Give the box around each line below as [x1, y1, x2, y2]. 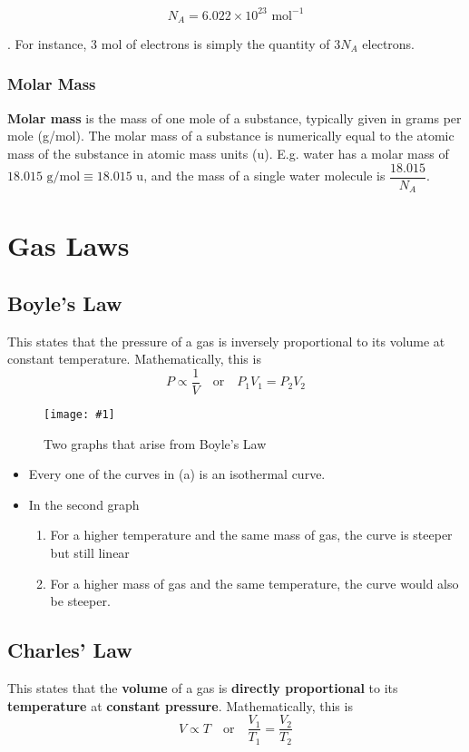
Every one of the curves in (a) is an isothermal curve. [28, 464, 326, 483]
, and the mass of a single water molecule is [143, 166, 386, 185]
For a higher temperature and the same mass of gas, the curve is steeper [50, 525, 453, 544]
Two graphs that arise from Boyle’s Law [44, 434, 267, 453]
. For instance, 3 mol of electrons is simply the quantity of [7, 34, 330, 53]
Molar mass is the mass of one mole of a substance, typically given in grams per [7, 108, 462, 127]
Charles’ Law [7, 636, 132, 664]
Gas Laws [7, 227, 130, 264]
